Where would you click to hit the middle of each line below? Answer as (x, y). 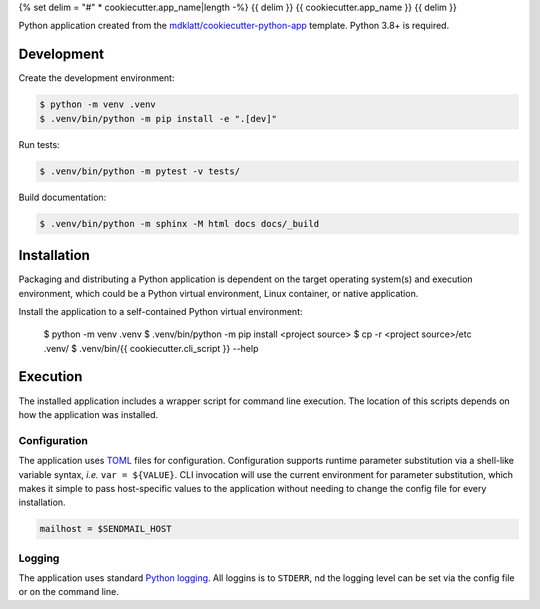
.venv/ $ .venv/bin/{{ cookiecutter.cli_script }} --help (151, 348)
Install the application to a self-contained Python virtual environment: (160, 311)
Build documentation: (62, 197)
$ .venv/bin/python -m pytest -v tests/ (139, 171)
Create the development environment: (96, 78)
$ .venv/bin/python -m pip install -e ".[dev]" (158, 118)
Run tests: (39, 144)
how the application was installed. (88, 414)
